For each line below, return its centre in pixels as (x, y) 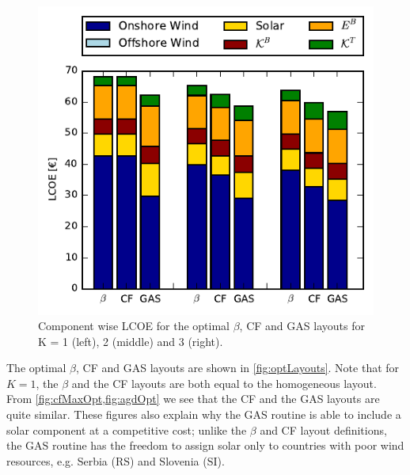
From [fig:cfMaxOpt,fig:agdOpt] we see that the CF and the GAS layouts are (193, 399)
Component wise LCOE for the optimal (134, 326)
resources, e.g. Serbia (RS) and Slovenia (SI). (116, 460)
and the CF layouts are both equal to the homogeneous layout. (224, 383)
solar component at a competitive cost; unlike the (127, 429)
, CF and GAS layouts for (302, 326)
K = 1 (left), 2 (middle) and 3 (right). (131, 341)
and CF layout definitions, (323, 429)
